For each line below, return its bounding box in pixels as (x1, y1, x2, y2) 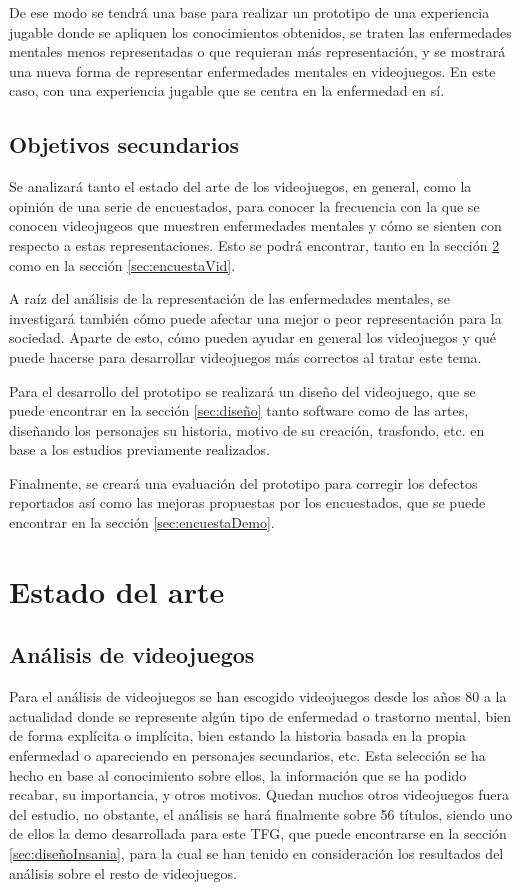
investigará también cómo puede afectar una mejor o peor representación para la (9, 307, 502, 328)
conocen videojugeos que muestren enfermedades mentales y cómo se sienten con (9, 215, 502, 236)
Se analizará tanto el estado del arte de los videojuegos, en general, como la (9, 176, 472, 197)
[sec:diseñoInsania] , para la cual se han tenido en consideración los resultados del (9, 843, 504, 863)
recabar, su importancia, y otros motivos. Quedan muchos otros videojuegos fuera (9, 784, 510, 805)
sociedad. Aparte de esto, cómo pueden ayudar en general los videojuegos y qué (9, 327, 496, 348)
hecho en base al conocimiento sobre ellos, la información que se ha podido (9, 764, 467, 785)
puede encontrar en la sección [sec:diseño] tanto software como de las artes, (9, 400, 469, 421)
